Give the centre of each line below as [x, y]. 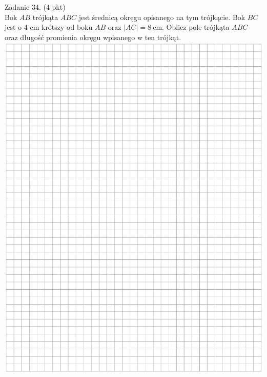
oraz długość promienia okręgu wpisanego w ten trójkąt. [93, 37]
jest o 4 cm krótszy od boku [49, 27]
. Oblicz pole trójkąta [196, 27]
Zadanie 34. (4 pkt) [35, 7]
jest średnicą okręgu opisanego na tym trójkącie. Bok [162, 17]
